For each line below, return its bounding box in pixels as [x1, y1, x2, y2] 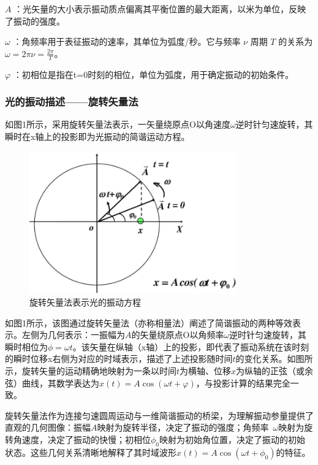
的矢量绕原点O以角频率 [131, 328, 224, 341]
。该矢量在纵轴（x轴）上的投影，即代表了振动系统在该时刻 [72, 340, 309, 353]
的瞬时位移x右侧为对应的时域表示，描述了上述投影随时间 [5, 352, 233, 365]
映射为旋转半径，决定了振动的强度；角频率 [97, 421, 269, 434]
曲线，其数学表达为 [21, 376, 99, 389]
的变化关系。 [235, 352, 287, 365]
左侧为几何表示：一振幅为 [21, 328, 125, 341]
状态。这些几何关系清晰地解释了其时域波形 [5, 445, 176, 458]
